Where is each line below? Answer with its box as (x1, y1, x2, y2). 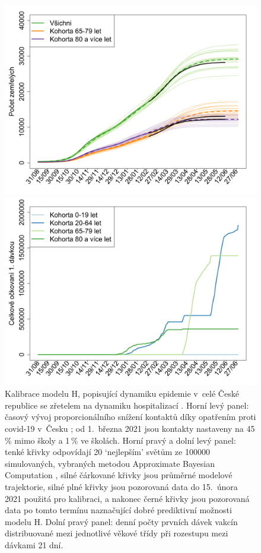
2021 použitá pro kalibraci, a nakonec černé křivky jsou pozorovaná (5, 492, 250, 504)
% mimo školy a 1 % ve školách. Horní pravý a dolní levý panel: (5, 434, 236, 446)
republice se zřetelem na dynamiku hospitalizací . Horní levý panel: (5, 399, 249, 411)
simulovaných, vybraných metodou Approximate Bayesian (5, 457, 215, 469)
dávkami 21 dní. (5, 538, 63, 551)
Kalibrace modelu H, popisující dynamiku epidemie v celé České (5, 387, 239, 400)
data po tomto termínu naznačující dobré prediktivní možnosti (5, 504, 232, 516)
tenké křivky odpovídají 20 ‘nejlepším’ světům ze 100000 (5, 445, 210, 458)
